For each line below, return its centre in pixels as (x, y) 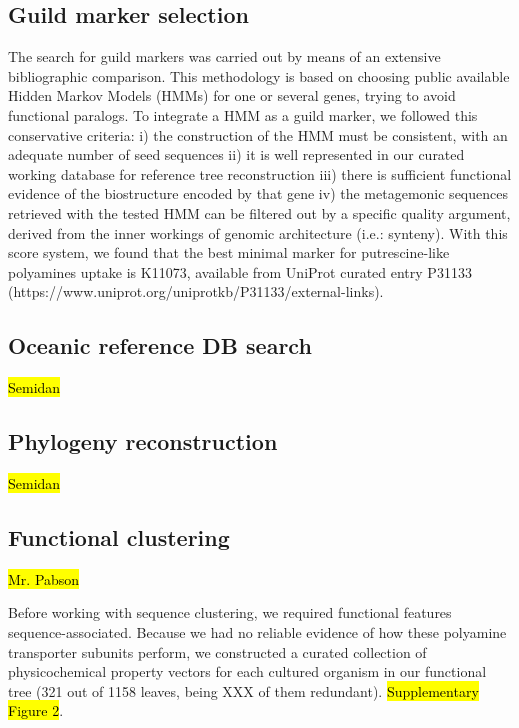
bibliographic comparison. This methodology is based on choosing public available (259, 75)
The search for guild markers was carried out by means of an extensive (224, 56)
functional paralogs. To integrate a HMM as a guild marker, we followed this (243, 114)
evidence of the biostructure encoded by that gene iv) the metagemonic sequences (258, 193)
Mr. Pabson (44, 578)
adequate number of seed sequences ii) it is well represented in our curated (236, 154)
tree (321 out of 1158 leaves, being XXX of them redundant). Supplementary (243, 690)
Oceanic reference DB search (160, 345)
